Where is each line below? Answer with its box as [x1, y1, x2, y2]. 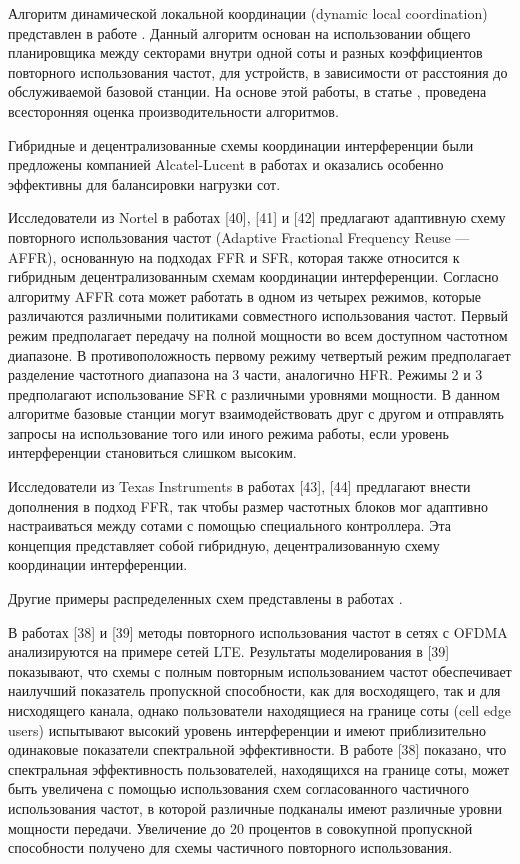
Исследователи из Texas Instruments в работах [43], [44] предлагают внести [8, 476, 471, 497]
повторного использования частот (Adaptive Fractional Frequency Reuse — [8, 226, 470, 247]
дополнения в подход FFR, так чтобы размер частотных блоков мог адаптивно [8, 495, 488, 516]
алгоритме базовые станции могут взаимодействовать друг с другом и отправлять [8, 403, 504, 424]
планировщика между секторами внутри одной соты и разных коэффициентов [8, 42, 483, 63]
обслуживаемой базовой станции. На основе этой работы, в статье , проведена [8, 81, 487, 102]
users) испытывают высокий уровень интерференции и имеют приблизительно [8, 719, 487, 740]
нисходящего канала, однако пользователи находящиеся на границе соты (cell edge [8, 700, 512, 720]
